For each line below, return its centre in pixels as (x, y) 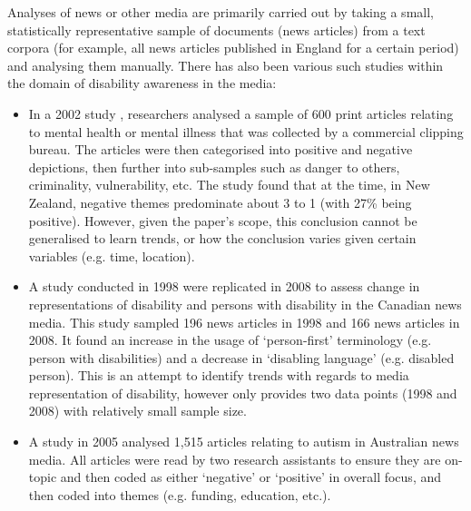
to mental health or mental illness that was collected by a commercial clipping (246, 131)
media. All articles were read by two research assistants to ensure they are (235, 459)
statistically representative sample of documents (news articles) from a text (216, 29)
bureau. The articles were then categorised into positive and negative (221, 149)
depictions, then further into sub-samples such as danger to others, (214, 167)
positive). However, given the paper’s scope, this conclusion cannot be (223, 220)
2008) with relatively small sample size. (137, 411)
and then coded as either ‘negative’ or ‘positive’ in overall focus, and (250, 477)
